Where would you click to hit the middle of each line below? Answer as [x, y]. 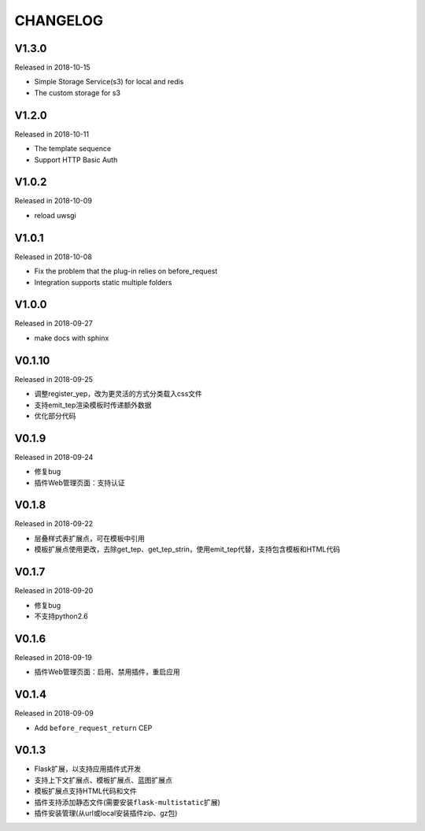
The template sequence [73, 149]
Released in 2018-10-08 [53, 257]
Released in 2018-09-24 [54, 457]
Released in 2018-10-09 [53, 201]
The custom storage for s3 [78, 93]
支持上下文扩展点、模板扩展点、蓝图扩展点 [103, 780]
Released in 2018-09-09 [54, 714]
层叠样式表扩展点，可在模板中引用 [89, 538]
